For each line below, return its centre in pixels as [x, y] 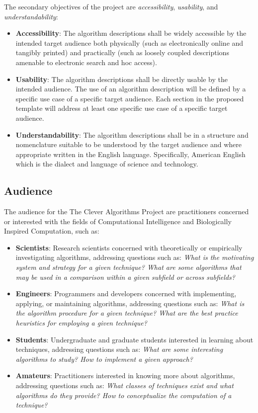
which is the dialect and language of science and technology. [107, 164]
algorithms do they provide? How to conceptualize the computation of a [124, 395]
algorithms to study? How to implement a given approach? [104, 359]
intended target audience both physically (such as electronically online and [129, 42]
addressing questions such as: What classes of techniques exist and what [125, 385]
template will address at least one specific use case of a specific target [122, 108]
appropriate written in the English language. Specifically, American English [130, 154]
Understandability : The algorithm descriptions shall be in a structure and [132, 134]
